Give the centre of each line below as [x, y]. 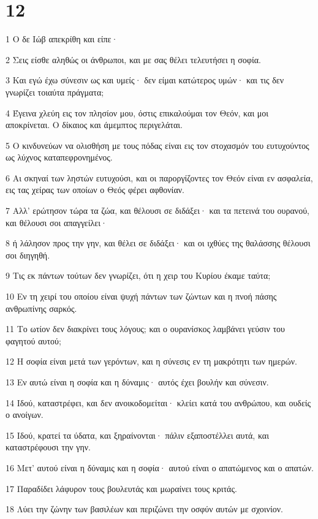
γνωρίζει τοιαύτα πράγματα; [55, 92]
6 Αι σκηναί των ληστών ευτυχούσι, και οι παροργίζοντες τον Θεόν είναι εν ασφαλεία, [159, 177]
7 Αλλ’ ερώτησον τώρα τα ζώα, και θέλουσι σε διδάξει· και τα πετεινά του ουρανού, [157, 210]
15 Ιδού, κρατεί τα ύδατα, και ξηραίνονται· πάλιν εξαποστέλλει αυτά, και [137, 435]
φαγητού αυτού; [33, 340]
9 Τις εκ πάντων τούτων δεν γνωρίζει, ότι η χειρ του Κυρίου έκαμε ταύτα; [138, 275]
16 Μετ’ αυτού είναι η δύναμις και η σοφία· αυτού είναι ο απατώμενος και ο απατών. [160, 467]
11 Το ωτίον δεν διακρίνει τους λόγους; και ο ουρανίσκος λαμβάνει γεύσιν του [145, 329]
